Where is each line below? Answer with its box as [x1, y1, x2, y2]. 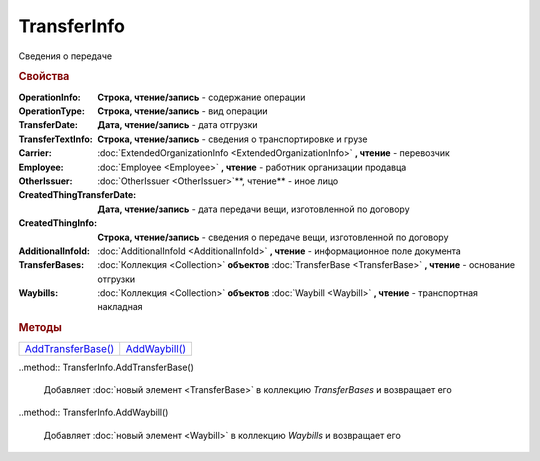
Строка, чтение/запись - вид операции [97, 105, 269, 117]
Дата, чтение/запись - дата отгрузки [97, 119, 259, 131]
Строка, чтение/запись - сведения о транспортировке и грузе [97, 133, 368, 145]
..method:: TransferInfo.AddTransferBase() [18, 361, 195, 373]
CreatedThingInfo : [18, 217, 98, 229]
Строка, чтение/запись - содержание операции [97, 91, 306, 103]
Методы [18, 321, 62, 335]
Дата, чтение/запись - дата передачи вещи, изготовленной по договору [97, 203, 410, 215]
